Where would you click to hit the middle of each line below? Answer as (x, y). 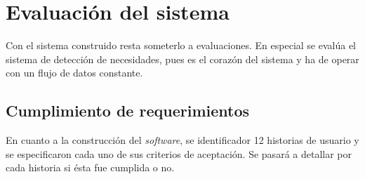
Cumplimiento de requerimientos (128, 111)
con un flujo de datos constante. (74, 73)
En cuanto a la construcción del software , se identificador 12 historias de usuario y (182, 140)
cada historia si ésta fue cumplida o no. (90, 167)
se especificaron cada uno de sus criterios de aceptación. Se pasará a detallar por (179, 153)
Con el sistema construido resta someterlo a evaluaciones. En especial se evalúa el (181, 45)
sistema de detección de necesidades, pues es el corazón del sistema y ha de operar (182, 59)
